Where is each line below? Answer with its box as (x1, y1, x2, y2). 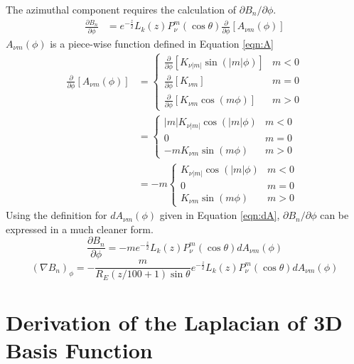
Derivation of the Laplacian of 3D (6, 307, 343, 336)
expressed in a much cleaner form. (6, 221, 154, 236)
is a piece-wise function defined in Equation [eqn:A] (50, 36, 274, 50)
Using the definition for (6, 208, 107, 223)
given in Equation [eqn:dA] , (159, 208, 280, 223)
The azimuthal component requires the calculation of (6, 2, 237, 16)
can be (320, 208, 349, 223)
